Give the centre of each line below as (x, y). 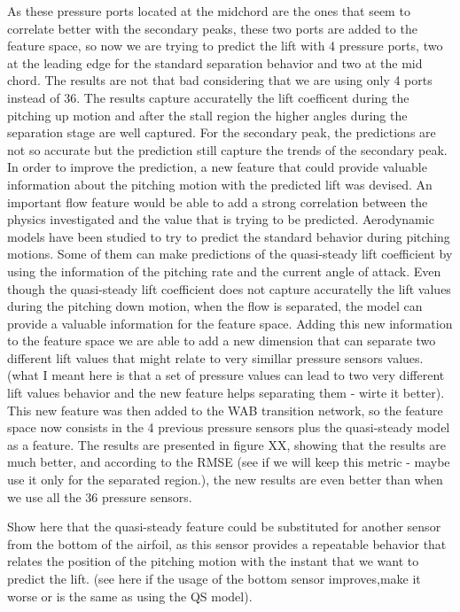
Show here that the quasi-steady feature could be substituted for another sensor (224, 527)
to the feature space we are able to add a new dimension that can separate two (222, 341)
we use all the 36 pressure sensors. (100, 496)
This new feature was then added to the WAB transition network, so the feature (225, 410)
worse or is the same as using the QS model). (130, 596)
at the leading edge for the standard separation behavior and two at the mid (215, 62)
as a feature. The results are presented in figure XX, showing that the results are (227, 444)
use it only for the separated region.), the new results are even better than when (225, 480)
